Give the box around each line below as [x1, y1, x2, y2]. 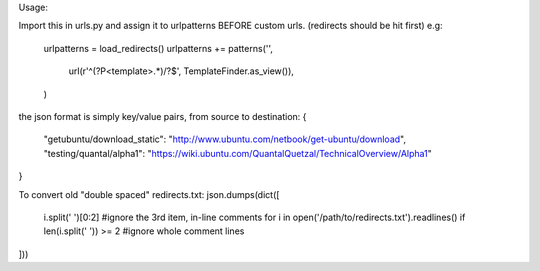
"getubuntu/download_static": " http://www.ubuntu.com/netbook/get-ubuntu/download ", [43, 133, 407, 145]
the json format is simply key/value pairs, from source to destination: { [18, 110, 307, 122]
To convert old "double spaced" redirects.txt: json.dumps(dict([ [18, 188, 280, 200]
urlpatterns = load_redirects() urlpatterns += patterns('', [43, 42, 274, 54]
